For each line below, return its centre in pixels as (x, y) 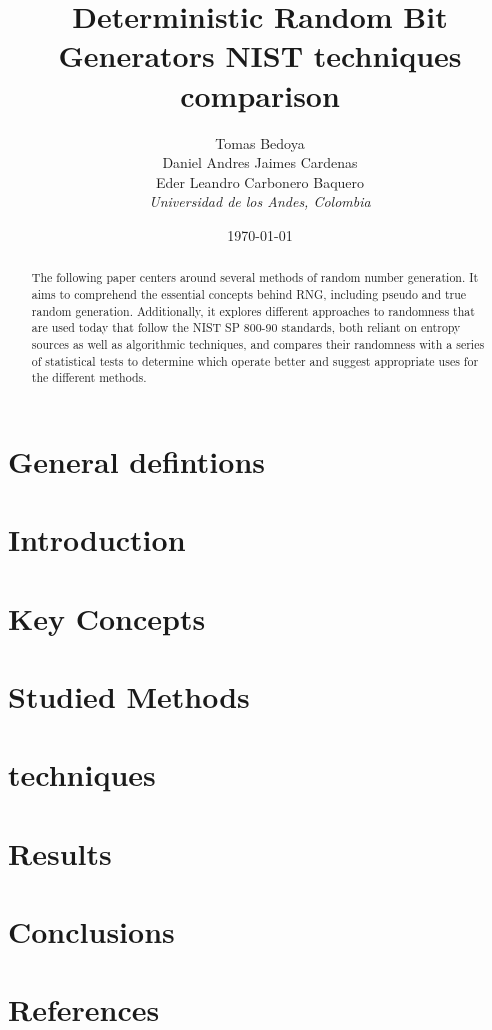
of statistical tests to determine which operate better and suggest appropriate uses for (255, 360)
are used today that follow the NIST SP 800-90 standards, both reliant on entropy (246, 327)
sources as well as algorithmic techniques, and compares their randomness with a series (258, 343)
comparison (260, 94)
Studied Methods (129, 695)
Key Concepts (107, 617)
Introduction (97, 539)
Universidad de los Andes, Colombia (260, 201)
